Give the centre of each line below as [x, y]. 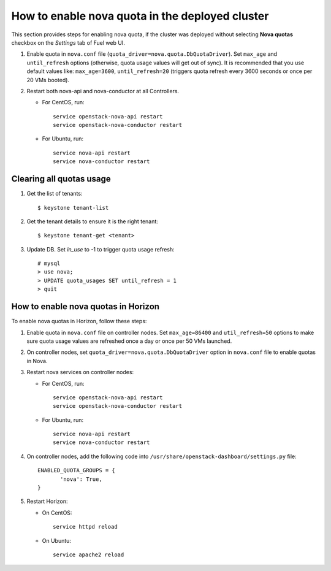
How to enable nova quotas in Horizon [85, 307]
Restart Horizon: [47, 501]
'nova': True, [81, 479]
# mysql [49, 263]
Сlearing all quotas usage [61, 179]
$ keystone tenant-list [73, 208]
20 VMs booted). [48, 80]
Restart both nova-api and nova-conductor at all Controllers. [103, 91]
